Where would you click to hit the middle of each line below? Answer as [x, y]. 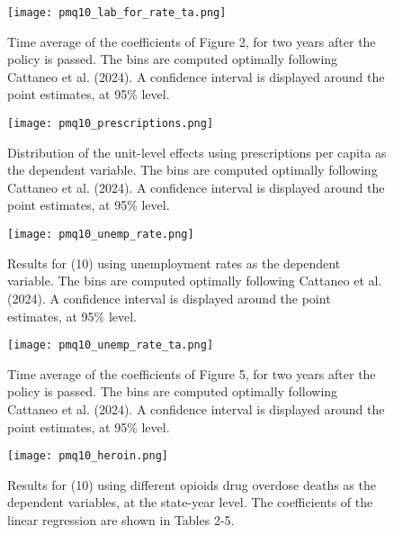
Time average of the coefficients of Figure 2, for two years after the [192, 41]
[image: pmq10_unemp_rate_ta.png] [111, 345]
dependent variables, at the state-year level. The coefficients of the [190, 502]
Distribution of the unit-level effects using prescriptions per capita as [197, 152]
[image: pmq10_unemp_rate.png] [101, 235]
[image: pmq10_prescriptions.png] [111, 124]
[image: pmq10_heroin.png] [88, 456]
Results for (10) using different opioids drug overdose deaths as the [192, 484]
